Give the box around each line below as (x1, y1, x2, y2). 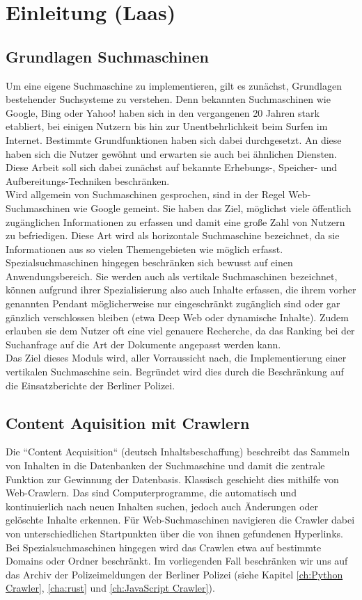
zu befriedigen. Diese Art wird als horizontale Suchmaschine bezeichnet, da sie (6, 228, 340, 243)
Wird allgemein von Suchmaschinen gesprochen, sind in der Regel (6, 187, 285, 202)
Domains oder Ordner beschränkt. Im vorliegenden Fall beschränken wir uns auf (6, 553, 348, 568)
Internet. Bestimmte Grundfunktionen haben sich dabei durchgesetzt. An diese (6, 132, 342, 147)
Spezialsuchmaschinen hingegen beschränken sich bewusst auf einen (6, 255, 293, 270)
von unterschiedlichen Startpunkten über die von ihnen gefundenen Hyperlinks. (6, 526, 343, 540)
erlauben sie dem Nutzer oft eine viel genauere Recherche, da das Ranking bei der (6, 323, 355, 338)
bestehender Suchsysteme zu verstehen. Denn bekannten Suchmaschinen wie (6, 92, 331, 106)
